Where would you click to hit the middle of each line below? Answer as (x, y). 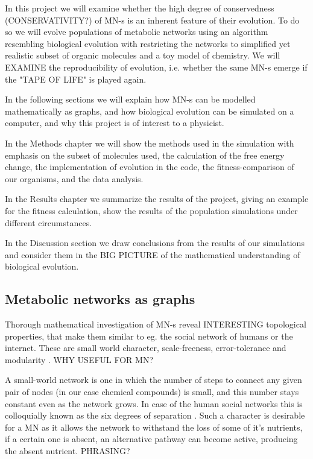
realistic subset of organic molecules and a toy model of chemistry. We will (143, 55)
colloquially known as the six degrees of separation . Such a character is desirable (155, 415)
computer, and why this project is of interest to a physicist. (115, 123)
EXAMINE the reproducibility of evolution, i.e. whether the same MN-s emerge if (156, 67)
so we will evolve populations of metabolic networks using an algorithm (137, 32)
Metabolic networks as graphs (100, 299)
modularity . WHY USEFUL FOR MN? (79, 359)
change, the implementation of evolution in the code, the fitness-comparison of (150, 167)
